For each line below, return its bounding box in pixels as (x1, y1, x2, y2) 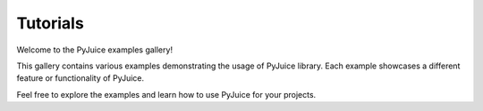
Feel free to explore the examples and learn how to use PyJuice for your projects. (16, 89, 317, 99)
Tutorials (16, 13, 84, 33)
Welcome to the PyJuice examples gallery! (16, 44, 174, 55)
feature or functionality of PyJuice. (16, 73, 145, 83)
